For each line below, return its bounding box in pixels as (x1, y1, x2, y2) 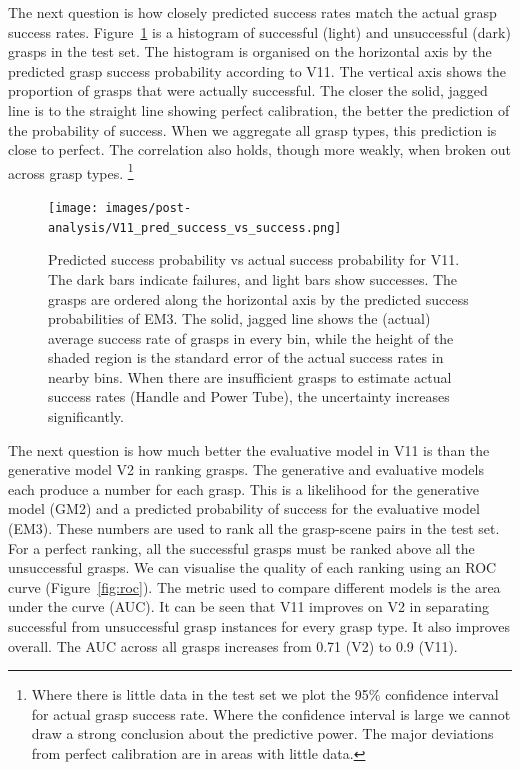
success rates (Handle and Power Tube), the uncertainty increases (48, 386, 450, 407)
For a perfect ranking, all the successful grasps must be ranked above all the (8, 537, 475, 558)
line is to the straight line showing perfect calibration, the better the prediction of (8, 99, 510, 120)
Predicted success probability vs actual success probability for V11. (48, 249, 460, 270)
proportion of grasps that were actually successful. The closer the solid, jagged (8, 80, 488, 101)
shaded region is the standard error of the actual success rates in (48, 347, 444, 368)
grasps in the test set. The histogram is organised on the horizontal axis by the (8, 41, 492, 62)
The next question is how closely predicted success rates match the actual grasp (8, 2, 497, 22)
